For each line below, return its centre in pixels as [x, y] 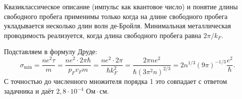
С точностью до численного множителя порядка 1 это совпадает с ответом [116, 81]
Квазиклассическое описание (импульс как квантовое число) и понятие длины [121, 6]
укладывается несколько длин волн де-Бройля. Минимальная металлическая [118, 26]
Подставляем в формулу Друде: [51, 51]
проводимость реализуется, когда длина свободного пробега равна [103, 35]
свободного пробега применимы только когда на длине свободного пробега [116, 16]
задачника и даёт [29, 91]
